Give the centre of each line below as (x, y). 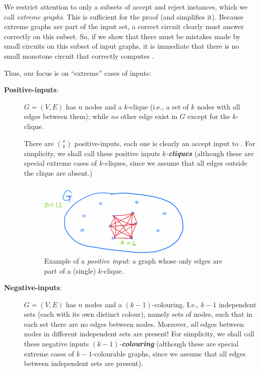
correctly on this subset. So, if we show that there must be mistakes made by (122, 36)
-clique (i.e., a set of (158, 106)
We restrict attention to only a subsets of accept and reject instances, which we (126, 7)
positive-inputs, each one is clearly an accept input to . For (165, 143)
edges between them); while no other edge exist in (101, 116)
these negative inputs (57, 344)
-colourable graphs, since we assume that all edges (169, 353)
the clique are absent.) (58, 172)
